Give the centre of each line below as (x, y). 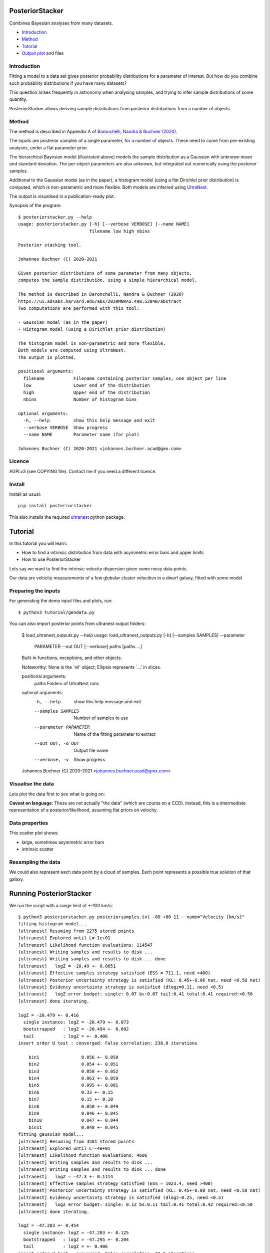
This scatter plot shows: (34, 833)
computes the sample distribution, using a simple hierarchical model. (108, 280)
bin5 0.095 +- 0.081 (73, 1085)
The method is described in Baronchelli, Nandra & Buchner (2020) (101, 294)
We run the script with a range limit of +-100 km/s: (61, 905)
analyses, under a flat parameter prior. (49, 147)
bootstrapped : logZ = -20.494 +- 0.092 (76, 1029)
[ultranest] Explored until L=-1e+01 (64, 938)
